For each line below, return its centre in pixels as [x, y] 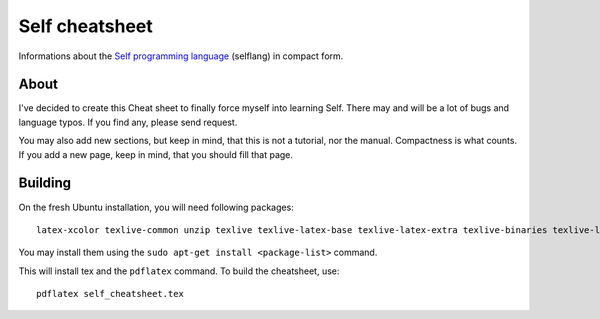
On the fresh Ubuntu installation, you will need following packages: [156, 207]
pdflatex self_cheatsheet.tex [110, 294]
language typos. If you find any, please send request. [128, 122]
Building [45, 183]
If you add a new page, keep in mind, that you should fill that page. [156, 154]
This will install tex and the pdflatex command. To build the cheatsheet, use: [179, 271]
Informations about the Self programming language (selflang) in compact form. [181, 56]
